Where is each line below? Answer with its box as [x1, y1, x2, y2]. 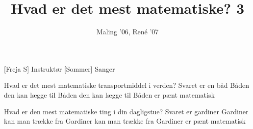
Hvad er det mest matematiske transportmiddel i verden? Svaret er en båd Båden [4, 80, 249, 90]
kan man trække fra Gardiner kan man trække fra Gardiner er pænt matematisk [4, 116, 246, 126]
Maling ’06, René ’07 [96, 26, 159, 37]
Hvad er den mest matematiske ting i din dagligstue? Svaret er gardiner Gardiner [4, 106, 249, 116]
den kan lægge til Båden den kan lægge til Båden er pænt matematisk [4, 89, 215, 100]
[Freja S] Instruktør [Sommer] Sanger [4, 63, 115, 74]
